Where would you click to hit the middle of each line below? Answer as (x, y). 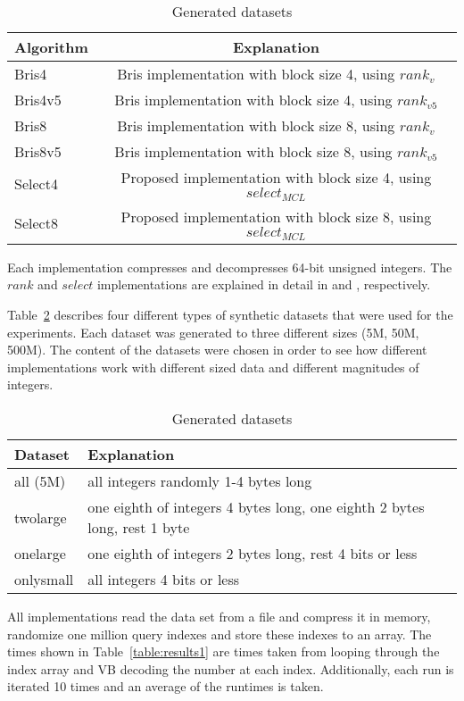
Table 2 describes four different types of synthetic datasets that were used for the (230, 315)
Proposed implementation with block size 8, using (276, 216)
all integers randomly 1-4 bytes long (200, 481)
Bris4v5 (38, 100)
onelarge (40, 554)
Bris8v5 (38, 151)
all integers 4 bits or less (164, 580)
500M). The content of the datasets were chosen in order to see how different (217, 350)
